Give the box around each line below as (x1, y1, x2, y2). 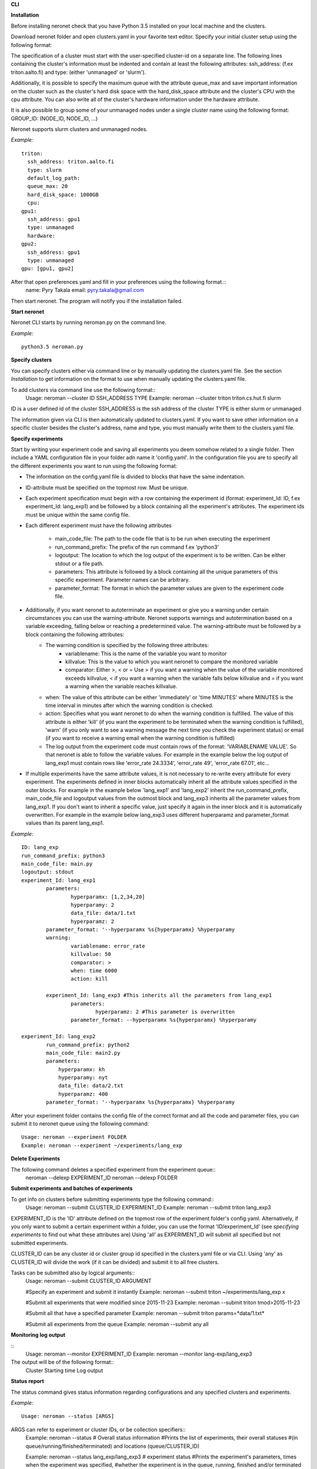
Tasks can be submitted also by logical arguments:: (11, 1269, 135, 1276)
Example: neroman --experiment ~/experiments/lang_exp (21, 1142, 183, 1149)
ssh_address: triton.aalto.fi (27, 159, 114, 165)
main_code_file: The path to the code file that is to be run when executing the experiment (55, 535, 271, 542)
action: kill (70, 975, 109, 982)
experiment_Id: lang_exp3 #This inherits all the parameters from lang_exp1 (46, 992, 272, 999)
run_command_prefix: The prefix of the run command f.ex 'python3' (55, 544, 220, 551)
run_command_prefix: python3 (21, 852, 105, 859)
